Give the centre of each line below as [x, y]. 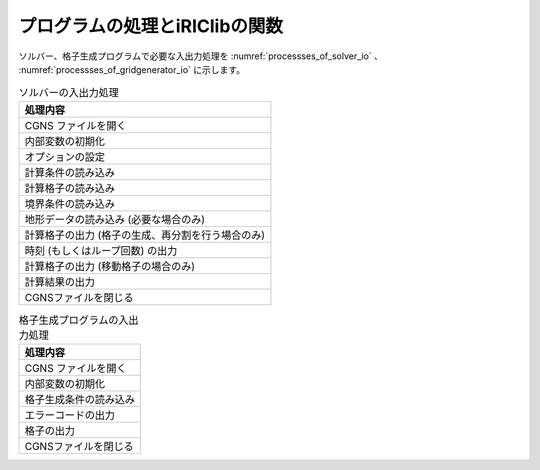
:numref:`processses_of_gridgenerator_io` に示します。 [131, 69]
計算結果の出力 [59, 282]
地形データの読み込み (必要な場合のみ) [114, 219]
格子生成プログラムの [68, 320]
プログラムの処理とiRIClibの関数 [151, 26]
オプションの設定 [64, 157]
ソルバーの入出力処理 [69, 92]
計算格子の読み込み [69, 188]
